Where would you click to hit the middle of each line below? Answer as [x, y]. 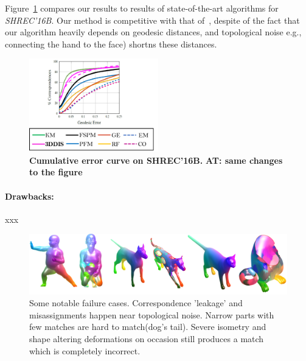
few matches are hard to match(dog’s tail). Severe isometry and [148, 327]
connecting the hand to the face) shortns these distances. [111, 44]
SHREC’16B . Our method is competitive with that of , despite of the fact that [152, 20]
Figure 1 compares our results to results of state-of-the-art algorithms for [142, 8]
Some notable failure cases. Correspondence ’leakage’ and [136, 303]
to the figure [56, 172]
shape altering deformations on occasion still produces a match [147, 339]
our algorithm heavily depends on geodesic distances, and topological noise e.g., [153, 32]
